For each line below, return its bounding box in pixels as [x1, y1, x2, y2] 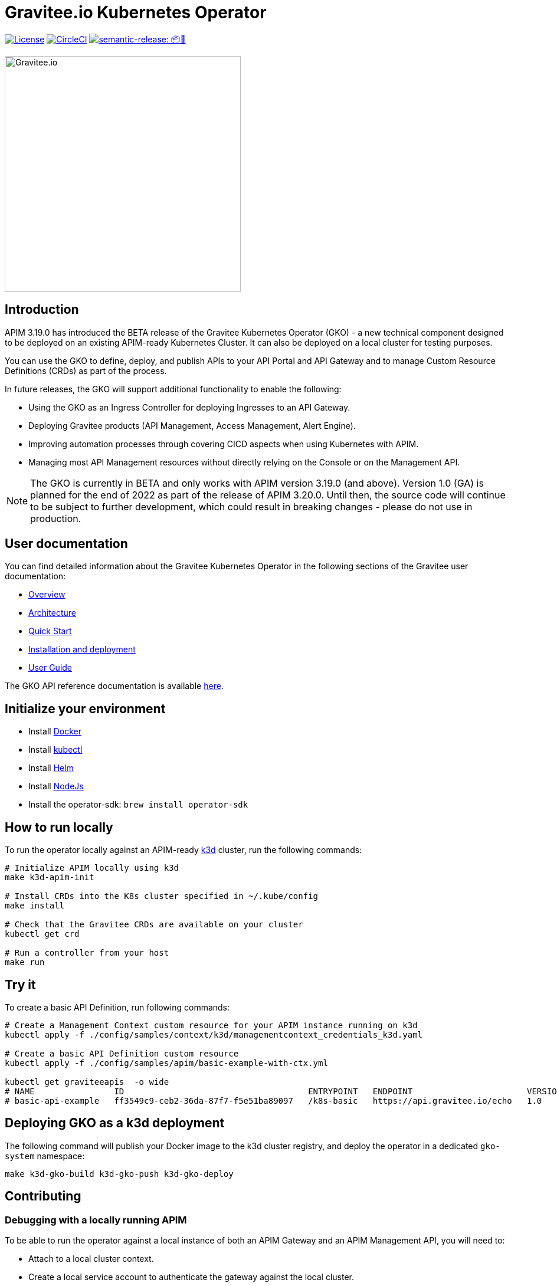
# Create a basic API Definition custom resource [5, 1048, 239, 1058]
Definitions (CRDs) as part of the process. [5, 365, 167, 376]
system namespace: [5, 1150, 85, 1161]
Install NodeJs [28, 781, 84, 792]
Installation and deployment [28, 644, 136, 655]
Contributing [5, 1189, 81, 1204]
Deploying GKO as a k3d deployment [5, 1116, 225, 1131]
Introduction [5, 302, 79, 317]
